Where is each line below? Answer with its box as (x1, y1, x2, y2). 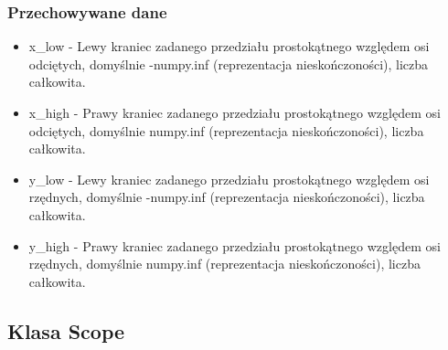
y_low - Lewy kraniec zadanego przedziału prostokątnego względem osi (28, 169, 430, 188)
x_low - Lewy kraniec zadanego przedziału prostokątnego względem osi (28, 37, 430, 56)
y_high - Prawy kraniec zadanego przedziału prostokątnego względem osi (28, 236, 441, 255)
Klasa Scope (7, 316, 125, 345)
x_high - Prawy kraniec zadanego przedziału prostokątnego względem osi (28, 103, 441, 122)
